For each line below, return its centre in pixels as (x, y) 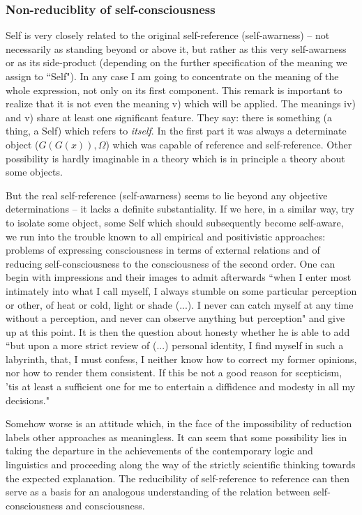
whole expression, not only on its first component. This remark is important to (174, 90)
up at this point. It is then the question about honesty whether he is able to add (178, 331)
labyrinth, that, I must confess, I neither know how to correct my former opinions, (181, 359)
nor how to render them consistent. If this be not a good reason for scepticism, (174, 372)
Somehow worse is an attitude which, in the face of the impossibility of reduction (179, 423)
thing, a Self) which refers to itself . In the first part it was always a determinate (176, 131)
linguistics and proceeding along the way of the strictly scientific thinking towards (181, 464)
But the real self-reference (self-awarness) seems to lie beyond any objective (167, 195)
